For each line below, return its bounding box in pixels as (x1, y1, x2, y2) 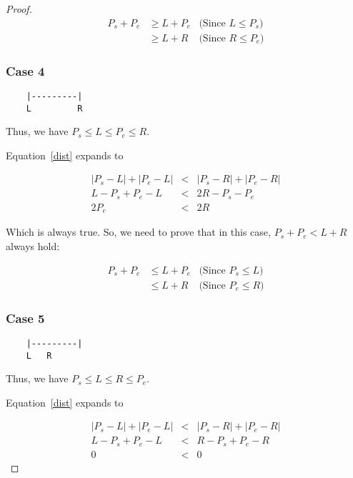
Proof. (6, 1, 32, 16)
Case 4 (6, 61, 45, 79)
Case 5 (6, 309, 45, 327)
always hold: (6, 238, 60, 253)
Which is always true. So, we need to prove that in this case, (6, 224, 271, 239)
